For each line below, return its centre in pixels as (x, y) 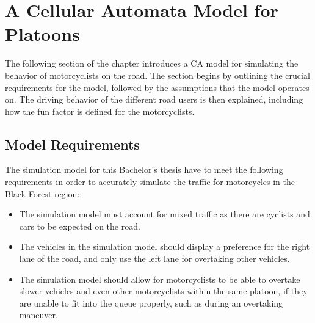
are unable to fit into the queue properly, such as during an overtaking (151, 303)
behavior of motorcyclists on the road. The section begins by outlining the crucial (157, 75)
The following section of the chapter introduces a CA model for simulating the (152, 63)
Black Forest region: (42, 193)
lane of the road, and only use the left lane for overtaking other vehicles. (154, 259)
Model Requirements (72, 144)
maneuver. (38, 315)
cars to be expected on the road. (80, 226)
